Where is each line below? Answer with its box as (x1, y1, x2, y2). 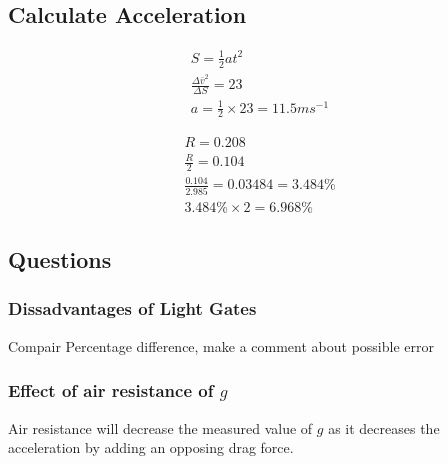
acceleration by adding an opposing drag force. (8, 437, 294, 458)
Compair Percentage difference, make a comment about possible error (8, 335, 434, 356)
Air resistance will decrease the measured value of (8, 417, 313, 438)
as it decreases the (328, 417, 440, 438)
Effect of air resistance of (8, 378, 214, 403)
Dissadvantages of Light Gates (8, 296, 257, 321)
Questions (8, 244, 112, 275)
